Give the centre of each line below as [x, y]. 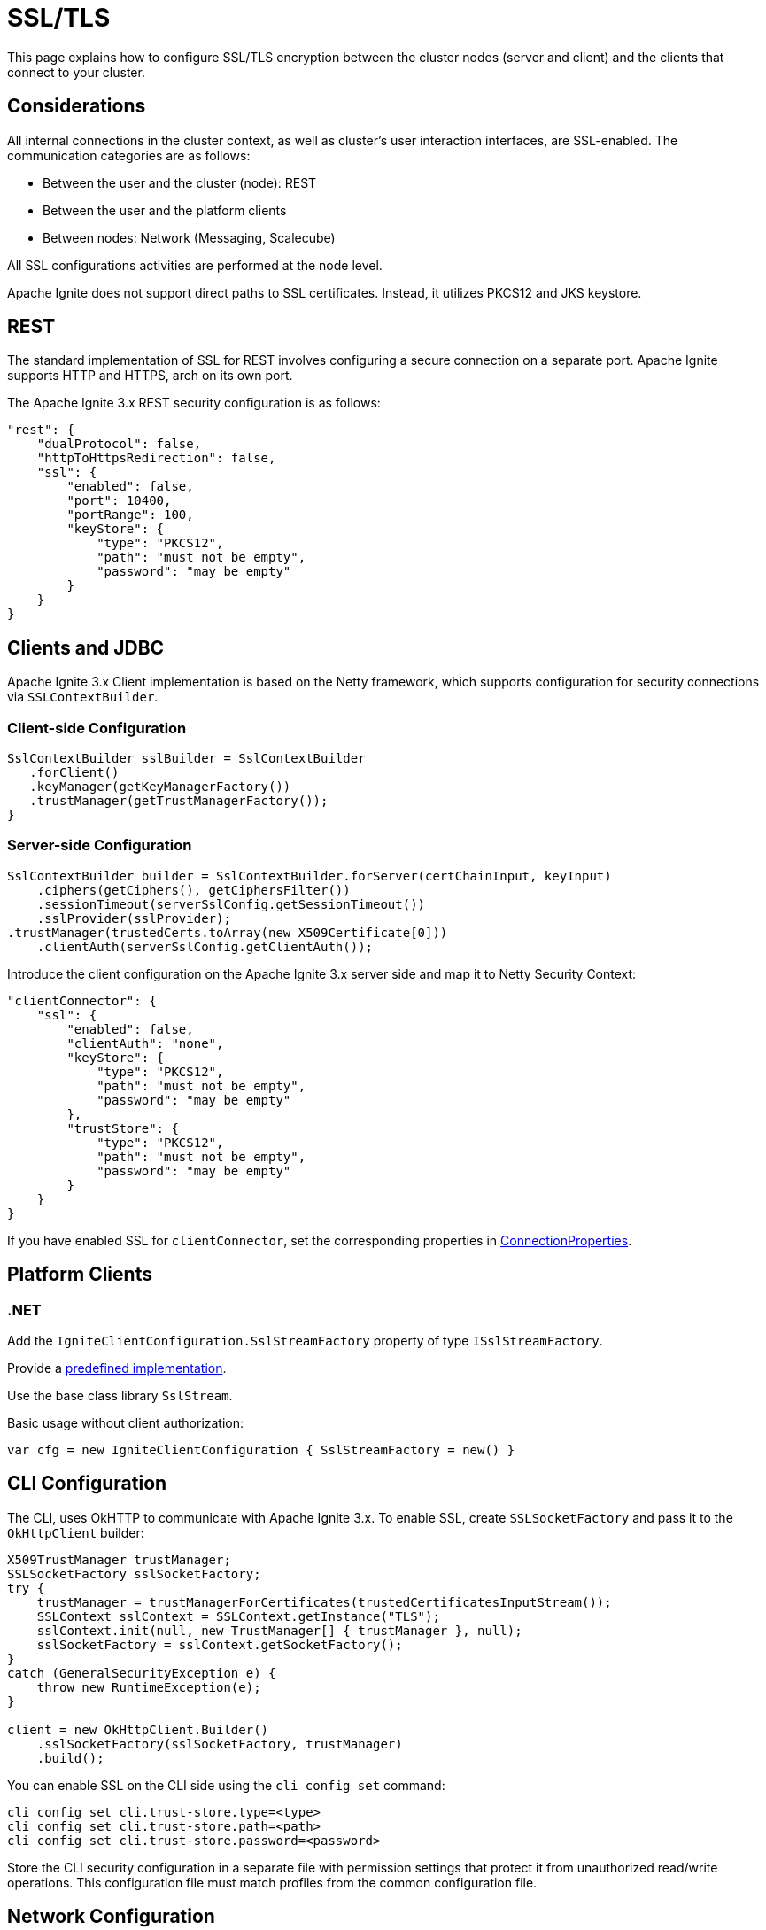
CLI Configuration [87, 1484]
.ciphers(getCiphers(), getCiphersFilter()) [193, 890]
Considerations [77, 106]
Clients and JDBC [86, 647]
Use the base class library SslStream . [120, 1395]
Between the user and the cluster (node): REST [180, 182]
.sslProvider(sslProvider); [134, 918]
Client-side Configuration [97, 728]
